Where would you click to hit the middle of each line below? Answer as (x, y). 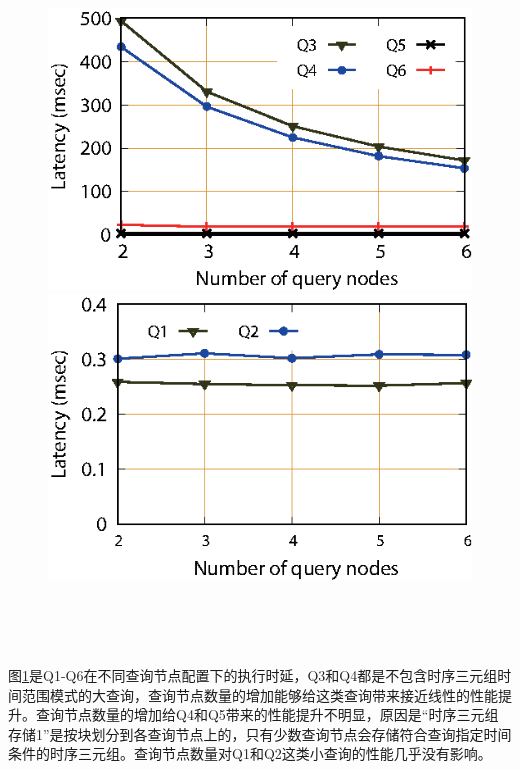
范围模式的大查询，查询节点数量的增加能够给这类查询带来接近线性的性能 (259, 694)
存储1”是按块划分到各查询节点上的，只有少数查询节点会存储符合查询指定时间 (260, 733)
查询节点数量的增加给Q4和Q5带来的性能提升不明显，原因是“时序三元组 (267, 714)
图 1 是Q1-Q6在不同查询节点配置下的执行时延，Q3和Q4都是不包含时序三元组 (253, 674)
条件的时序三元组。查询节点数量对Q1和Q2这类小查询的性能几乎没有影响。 (250, 753)
